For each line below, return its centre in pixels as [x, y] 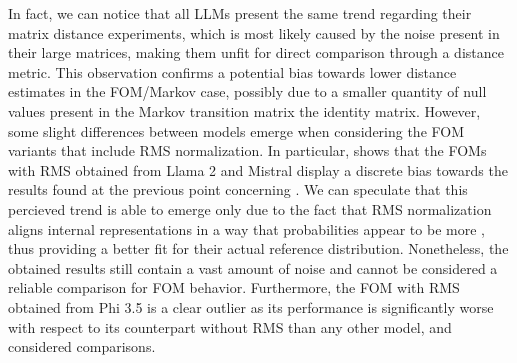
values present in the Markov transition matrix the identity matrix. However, [244, 110]
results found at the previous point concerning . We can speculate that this [238, 189]
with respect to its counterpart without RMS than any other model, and [230, 326]
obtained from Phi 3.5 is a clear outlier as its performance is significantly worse [251, 306]
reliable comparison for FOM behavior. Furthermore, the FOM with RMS [234, 287]
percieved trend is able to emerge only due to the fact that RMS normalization [250, 208]
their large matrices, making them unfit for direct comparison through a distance [256, 52]
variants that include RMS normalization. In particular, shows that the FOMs [247, 150]
